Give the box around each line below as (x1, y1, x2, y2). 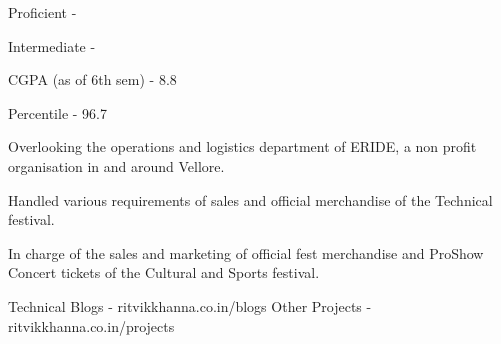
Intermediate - (8, 35, 96, 56)
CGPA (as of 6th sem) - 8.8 (8, 69, 177, 90)
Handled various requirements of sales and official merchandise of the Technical (8, 189, 493, 210)
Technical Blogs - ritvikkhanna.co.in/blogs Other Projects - (8, 295, 372, 316)
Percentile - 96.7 (8, 102, 107, 123)
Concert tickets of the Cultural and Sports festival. (8, 262, 320, 283)
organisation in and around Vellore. (8, 155, 225, 176)
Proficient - (8, 2, 77, 22)
